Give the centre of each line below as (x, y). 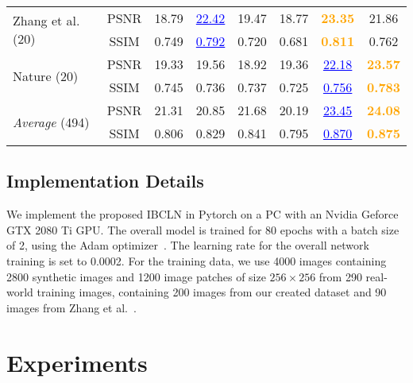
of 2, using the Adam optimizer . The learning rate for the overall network (188, 245)
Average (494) (51, 122)
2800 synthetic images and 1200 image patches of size (136, 276)
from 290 (340, 276)
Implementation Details (105, 181)
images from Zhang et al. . (71, 307)
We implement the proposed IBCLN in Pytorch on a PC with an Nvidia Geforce (203, 214)
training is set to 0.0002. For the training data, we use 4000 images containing (197, 260)
